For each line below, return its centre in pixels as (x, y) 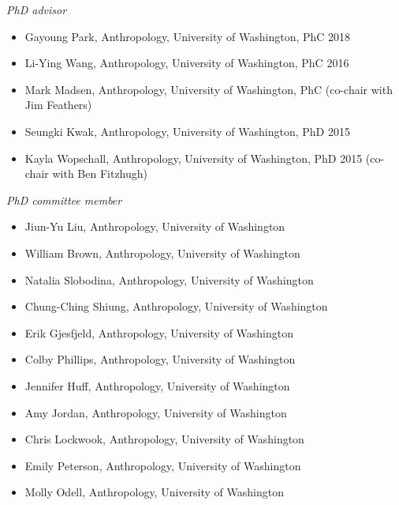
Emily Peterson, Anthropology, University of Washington (163, 465)
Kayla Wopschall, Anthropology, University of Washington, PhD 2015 (194, 158)
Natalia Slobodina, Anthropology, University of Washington (169, 279)
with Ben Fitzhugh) (100, 173)
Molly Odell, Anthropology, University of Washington (154, 492)
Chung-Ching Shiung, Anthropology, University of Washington (176, 306)
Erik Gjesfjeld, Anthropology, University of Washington (159, 332)
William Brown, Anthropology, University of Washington (162, 252)
